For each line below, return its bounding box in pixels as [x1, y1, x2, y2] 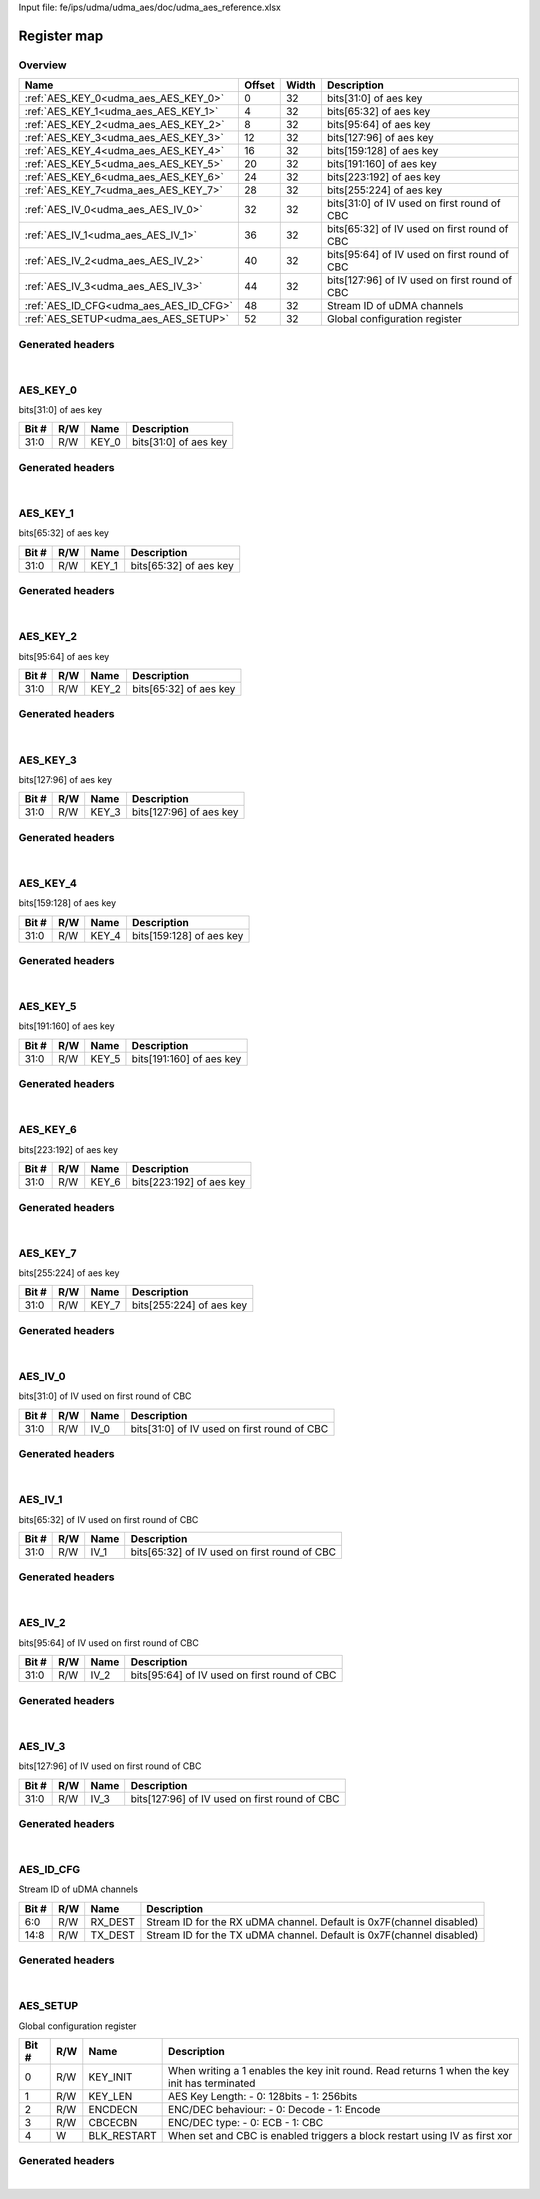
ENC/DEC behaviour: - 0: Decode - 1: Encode [168, 2103, 381, 2117]
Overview [18, 58, 67, 72]
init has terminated [168, 2076, 256, 2090]
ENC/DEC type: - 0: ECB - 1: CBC [168, 2116, 324, 2130]
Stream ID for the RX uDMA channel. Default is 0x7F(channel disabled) [146, 1915, 479, 1929]
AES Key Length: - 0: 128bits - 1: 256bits [168, 2090, 358, 2104]
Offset [243, 78, 275, 92]
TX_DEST [90, 1928, 135, 1942]
